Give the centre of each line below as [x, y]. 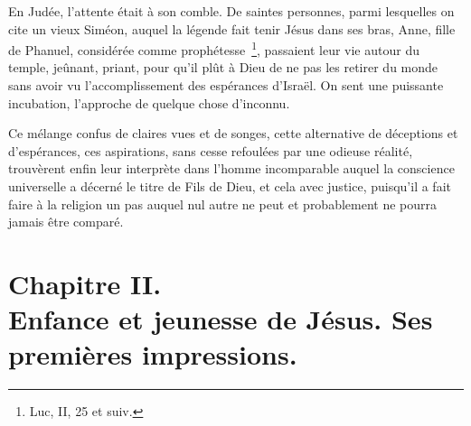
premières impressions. [153, 354]
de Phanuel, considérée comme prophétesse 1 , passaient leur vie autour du [214, 48]
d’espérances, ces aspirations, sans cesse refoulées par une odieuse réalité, [211, 150]
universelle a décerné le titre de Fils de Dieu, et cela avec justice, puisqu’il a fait [230, 186]
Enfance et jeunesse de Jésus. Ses [221, 319]
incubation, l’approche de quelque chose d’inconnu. [149, 102]
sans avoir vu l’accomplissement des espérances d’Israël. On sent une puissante [226, 85]
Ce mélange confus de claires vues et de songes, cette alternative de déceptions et [233, 133]
